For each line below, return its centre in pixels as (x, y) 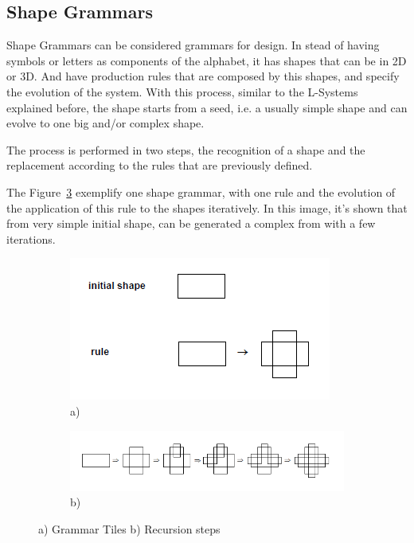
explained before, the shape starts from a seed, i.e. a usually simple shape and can (207, 107)
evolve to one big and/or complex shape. (105, 123)
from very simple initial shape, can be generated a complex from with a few (191, 223)
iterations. (31, 238)
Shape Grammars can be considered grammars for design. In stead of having (193, 45)
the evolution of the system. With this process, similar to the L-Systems (182, 91)
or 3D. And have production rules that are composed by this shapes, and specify (203, 76)
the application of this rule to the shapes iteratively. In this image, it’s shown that (207, 207)
